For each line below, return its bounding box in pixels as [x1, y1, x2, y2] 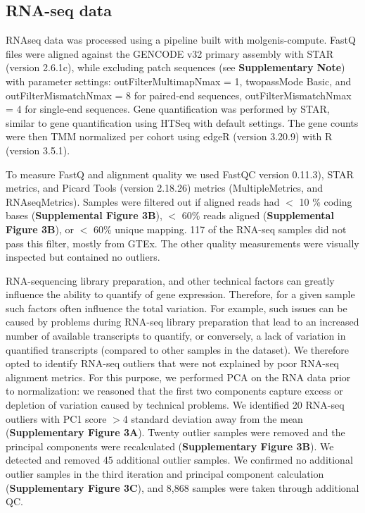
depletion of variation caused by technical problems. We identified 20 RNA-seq [6, 397, 345, 412]
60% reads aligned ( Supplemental [181, 208, 334, 223]
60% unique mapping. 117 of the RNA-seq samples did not [93, 221, 347, 236]
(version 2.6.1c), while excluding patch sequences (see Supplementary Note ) [6, 60, 345, 75]
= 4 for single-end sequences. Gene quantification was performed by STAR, [6, 101, 330, 116]
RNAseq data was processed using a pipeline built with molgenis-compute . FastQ [6, 32, 356, 47]
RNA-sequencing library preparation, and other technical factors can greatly [6, 273, 335, 288]
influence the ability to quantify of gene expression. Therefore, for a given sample [6, 287, 355, 302]
